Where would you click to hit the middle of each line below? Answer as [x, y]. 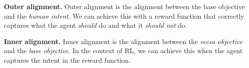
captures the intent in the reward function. [67, 60]
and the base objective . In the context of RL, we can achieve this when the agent [123, 51]
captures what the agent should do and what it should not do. [95, 25]
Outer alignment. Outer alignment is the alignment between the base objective [124, 6]
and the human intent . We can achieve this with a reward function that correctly [124, 16]
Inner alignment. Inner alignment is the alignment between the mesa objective [123, 41]
